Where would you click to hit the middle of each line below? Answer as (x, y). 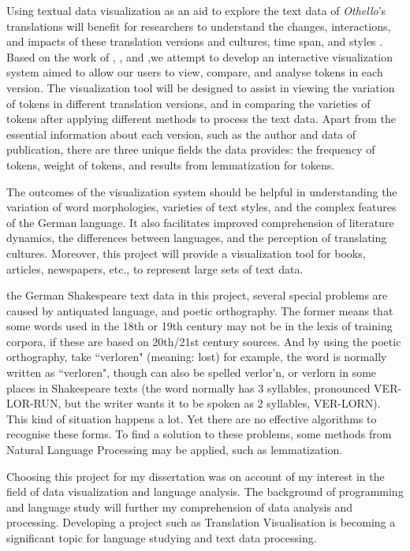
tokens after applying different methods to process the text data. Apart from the (201, 119)
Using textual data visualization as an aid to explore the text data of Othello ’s (196, 10)
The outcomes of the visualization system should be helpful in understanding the (202, 191)
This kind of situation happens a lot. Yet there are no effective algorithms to (192, 418)
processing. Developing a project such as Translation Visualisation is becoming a (201, 522)
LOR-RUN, (34, 403)
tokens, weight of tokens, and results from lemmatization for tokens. (171, 164)
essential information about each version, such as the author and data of (181, 134)
